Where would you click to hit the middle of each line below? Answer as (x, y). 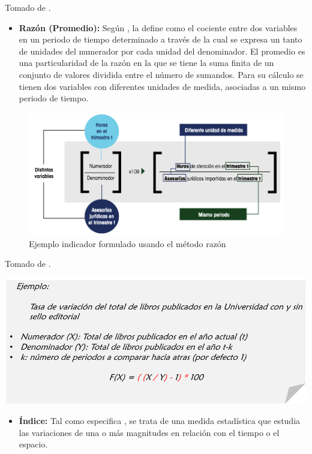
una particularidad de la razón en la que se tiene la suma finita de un (146, 63)
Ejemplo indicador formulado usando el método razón (127, 243)
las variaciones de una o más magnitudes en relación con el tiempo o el (149, 432)
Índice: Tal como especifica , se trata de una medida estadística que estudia (160, 420)
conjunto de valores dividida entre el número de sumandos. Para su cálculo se (161, 74)
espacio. (33, 444)
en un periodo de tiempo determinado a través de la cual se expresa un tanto (160, 39)
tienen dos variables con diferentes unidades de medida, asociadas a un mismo (162, 86)
